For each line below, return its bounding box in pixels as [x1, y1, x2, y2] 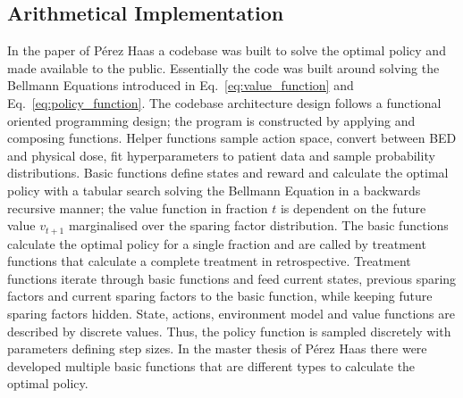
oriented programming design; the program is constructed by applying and [7, 111, 416, 129]
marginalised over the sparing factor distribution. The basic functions [68, 216, 449, 235]
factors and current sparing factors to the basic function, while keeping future [7, 286, 433, 305]
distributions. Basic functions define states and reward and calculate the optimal [7, 163, 449, 182]
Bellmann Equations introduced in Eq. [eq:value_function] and [7, 76, 354, 95]
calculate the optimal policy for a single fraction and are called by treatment [7, 234, 426, 253]
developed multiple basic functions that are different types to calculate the [7, 356, 416, 375]
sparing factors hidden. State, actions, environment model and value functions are [7, 303, 456, 322]
